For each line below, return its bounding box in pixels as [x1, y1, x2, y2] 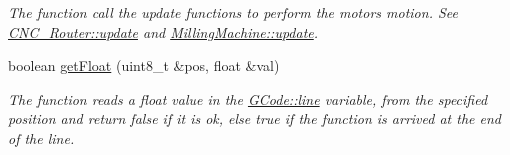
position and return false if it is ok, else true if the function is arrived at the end [8, 108, 501, 129]
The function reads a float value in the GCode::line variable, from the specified [8, 88, 488, 109]
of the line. [8, 127, 75, 148]
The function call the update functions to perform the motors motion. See [8, 2, 458, 22]
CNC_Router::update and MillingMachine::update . [8, 21, 319, 42]
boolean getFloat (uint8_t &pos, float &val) [8, 55, 280, 76]
